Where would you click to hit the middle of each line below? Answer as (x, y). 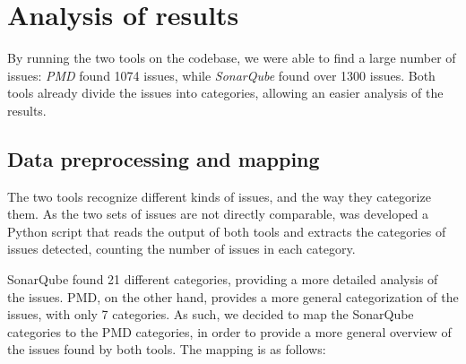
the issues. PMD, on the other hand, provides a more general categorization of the (233, 296)
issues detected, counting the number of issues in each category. (181, 249)
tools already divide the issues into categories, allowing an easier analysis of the (225, 93)
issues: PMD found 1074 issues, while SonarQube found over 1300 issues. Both (221, 75)
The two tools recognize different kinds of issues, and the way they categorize (219, 196)
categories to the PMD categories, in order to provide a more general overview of (229, 331)
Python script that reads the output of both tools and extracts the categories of (227, 231)
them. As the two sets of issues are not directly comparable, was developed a (218, 214)
